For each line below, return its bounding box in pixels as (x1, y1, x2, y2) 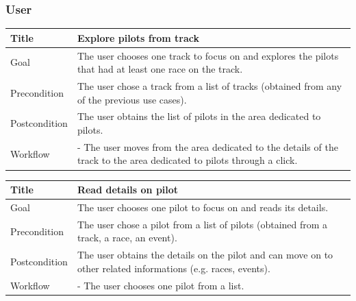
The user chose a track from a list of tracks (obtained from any (77, 79, 342, 93)
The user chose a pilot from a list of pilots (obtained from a (77, 217, 328, 231)
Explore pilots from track (77, 30, 200, 45)
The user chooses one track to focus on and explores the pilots (77, 48, 339, 62)
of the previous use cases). (77, 92, 187, 106)
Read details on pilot (77, 182, 179, 197)
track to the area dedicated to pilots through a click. (77, 153, 298, 167)
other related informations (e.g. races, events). (77, 261, 270, 275)
